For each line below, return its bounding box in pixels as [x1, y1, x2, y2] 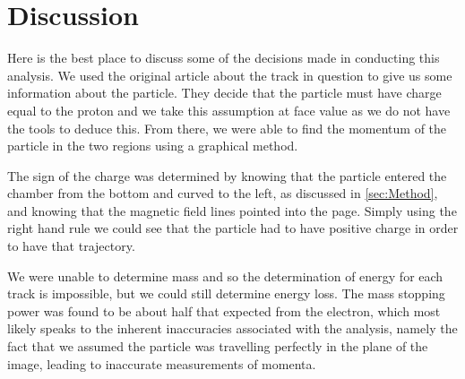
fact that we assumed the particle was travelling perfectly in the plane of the [7, 337, 428, 356]
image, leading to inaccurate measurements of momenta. [7, 354, 316, 373]
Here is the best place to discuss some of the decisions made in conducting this [7, 48, 440, 67]
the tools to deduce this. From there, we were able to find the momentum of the [7, 118, 447, 137]
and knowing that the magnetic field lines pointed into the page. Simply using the [7, 201, 457, 220]
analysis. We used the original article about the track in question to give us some [7, 65, 452, 84]
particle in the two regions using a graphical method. [7, 136, 298, 155]
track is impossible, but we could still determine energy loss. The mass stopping [7, 284, 445, 303]
